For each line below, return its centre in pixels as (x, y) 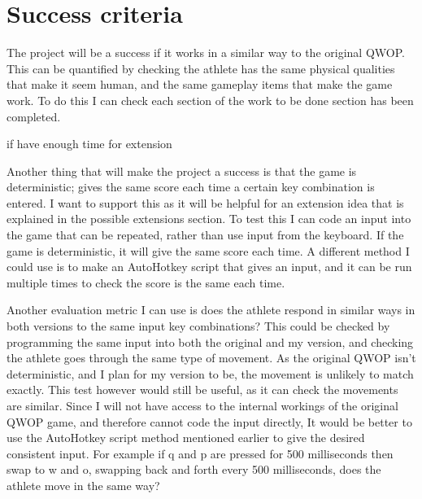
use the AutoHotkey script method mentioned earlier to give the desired (186, 438)
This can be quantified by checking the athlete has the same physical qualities (201, 68)
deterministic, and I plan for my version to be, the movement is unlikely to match (210, 373)
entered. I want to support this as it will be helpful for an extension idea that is (205, 202)
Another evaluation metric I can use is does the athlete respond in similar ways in (211, 310)
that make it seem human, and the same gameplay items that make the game (200, 84)
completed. (34, 116)
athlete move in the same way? (83, 485)
